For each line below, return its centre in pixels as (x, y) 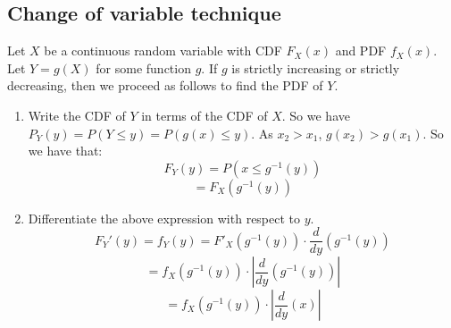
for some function (143, 67)
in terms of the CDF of (205, 115)
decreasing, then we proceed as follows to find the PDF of (165, 85)
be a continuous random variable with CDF (163, 50)
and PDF (361, 50)
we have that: (65, 151)
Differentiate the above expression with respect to (164, 218)
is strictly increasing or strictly (316, 67)
